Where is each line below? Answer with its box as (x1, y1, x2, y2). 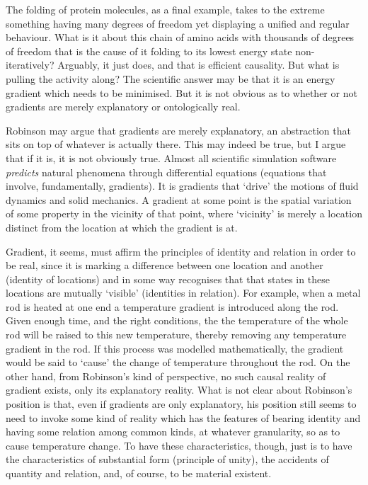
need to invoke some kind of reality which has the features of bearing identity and (6, 410, 361, 425)
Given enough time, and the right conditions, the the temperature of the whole (6, 313, 348, 328)
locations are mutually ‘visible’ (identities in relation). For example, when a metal (6, 285, 361, 300)
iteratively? (6, 57, 54, 72)
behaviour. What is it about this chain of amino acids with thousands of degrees (6, 30, 355, 45)
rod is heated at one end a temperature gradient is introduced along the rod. (6, 299, 339, 314)
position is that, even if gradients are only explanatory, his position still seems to (6, 396, 357, 411)
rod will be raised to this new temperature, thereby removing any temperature (6, 327, 347, 342)
